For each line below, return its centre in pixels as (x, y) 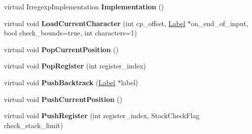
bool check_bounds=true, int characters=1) (71, 33)
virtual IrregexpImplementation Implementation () (84, 6)
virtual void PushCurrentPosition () (63, 99)
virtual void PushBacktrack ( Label (60, 82)
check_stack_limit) (34, 125)
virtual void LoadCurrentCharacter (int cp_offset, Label (95, 23)
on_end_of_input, (220, 23)
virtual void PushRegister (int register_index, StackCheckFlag (102, 116)
